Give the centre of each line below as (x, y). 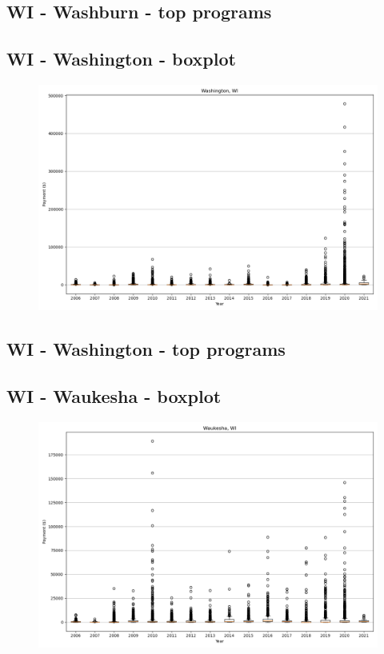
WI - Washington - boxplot (121, 59)
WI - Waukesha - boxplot (114, 396)
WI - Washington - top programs (146, 349)
